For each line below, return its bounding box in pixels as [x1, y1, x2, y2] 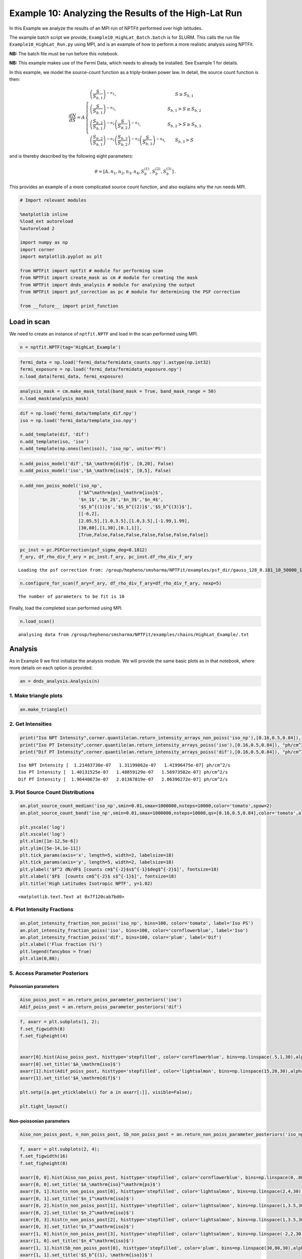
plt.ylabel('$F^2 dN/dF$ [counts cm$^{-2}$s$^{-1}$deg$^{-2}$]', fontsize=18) [20, 866, 219, 872]
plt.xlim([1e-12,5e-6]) [20, 838, 79, 844]
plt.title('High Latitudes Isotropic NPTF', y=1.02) [20, 880, 153, 886]
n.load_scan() [20, 618, 55, 624]
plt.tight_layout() [20, 1103, 68, 1109]
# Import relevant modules [20, 197, 87, 203]
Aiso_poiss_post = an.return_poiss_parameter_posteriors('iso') [20, 997, 182, 1003]
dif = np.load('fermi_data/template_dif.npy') [20, 410, 137, 416]
